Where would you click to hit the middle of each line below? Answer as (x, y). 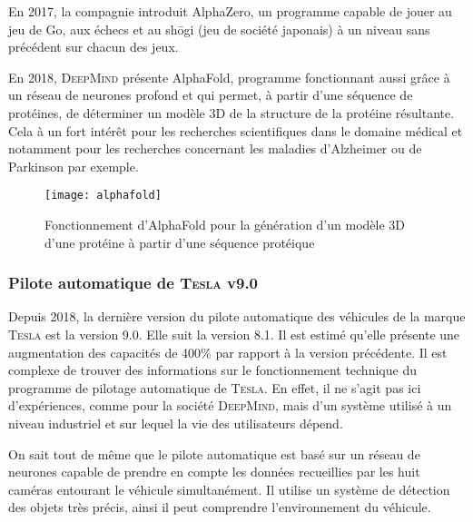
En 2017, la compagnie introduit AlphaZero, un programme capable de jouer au (230, 11)
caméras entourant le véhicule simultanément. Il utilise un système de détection (229, 489)
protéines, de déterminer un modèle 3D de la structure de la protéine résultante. (232, 112)
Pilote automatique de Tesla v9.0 (133, 283)
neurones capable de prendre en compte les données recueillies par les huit (214, 472)
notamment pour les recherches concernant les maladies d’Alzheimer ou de (215, 148)
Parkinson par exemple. (74, 166)
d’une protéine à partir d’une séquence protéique (180, 242)
